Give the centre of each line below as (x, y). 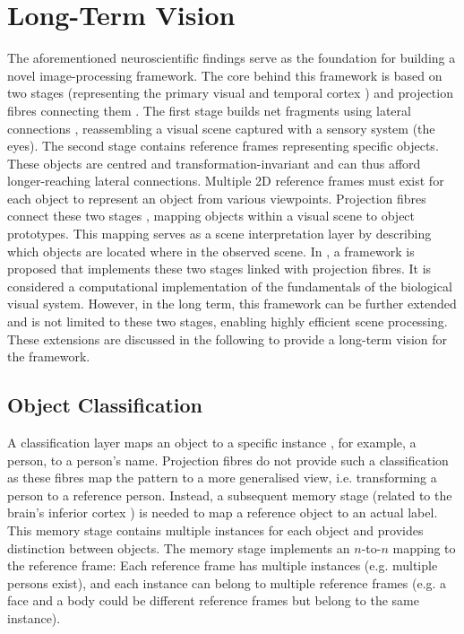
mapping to (424, 547)
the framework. (49, 356)
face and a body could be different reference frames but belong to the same (213, 600)
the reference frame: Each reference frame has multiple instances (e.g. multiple (223, 565)
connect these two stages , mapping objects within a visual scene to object (211, 216)
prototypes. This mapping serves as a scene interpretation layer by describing (219, 234)
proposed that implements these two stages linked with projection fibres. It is (219, 269)
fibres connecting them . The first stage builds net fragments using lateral (209, 110)
